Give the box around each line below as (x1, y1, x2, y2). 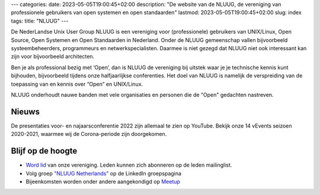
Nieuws (11, 106, 40, 116)
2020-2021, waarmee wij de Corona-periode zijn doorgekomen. (11, 131, 167, 138)
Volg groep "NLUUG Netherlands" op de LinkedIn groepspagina (25, 170, 182, 177)
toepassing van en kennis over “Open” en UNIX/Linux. (11, 80, 143, 87)
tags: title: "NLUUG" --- (11, 17, 69, 24)
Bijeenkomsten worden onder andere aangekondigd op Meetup (25, 178, 181, 185)
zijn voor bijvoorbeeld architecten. (11, 53, 95, 60)
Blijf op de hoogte (11, 146, 78, 156)
